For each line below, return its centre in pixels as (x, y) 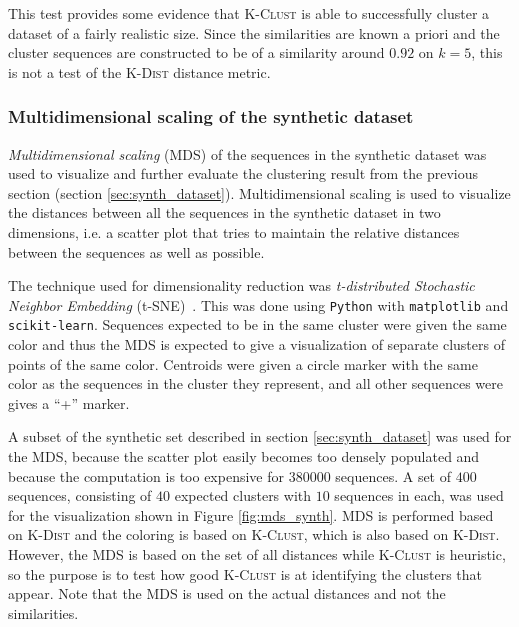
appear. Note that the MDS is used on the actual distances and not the (227, 593)
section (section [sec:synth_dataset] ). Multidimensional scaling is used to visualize (259, 192)
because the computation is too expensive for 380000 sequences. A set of (230, 475)
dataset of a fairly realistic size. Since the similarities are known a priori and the (254, 32)
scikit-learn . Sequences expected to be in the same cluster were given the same (257, 324)
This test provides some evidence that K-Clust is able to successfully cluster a (249, 13)
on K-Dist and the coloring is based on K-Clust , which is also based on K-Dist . (254, 534)
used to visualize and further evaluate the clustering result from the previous (243, 173)
